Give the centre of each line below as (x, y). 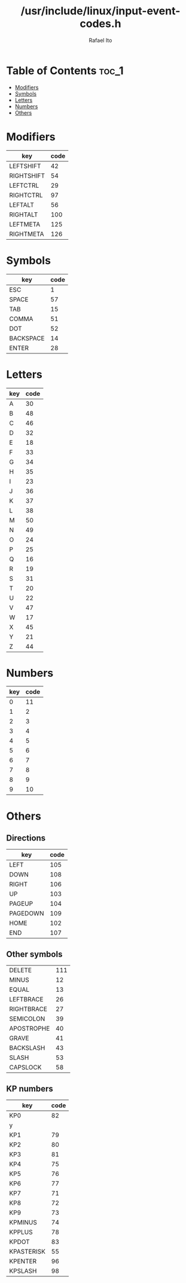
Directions (26, 838)
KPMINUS (23, 1223)
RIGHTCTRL (26, 195)
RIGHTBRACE (28, 1009)
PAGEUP (21, 904)
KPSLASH (23, 1271)
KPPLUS (21, 1232)
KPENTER (23, 1261)
